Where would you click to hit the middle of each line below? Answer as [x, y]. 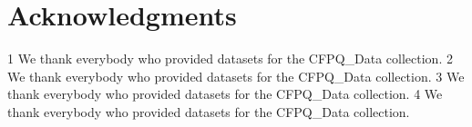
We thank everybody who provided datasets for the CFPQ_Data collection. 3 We [236, 76]
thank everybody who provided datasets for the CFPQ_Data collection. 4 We [225, 94]
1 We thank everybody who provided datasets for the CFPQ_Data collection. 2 [230, 59]
